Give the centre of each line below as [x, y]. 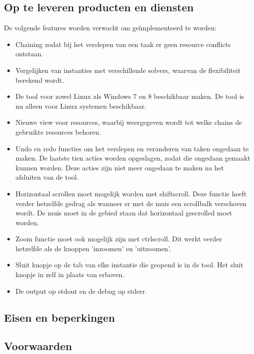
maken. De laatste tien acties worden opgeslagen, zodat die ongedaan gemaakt [133, 158]
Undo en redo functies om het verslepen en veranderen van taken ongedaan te [132, 148]
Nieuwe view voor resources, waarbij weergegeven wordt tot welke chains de [129, 122]
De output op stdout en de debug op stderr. [81, 291]
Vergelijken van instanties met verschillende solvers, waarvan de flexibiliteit [128, 70]
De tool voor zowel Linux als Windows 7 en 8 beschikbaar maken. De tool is [130, 96]
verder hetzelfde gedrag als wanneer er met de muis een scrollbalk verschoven [131, 203]
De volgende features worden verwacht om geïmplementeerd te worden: [110, 28]
